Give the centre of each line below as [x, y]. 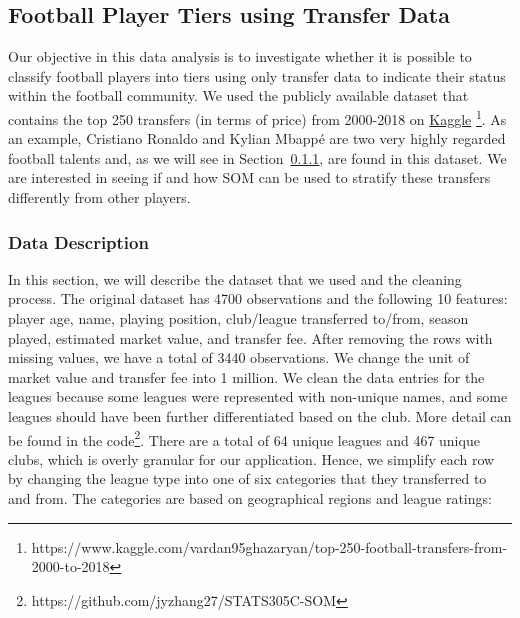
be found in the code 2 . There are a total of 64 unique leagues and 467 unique [244, 438]
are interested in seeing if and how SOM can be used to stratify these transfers [249, 177]
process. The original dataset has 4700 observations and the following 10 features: [258, 298]
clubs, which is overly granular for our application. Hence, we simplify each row [251, 458]
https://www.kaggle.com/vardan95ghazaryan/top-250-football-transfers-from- [269, 546]
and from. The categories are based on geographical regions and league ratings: [250, 498]
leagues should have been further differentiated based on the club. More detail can [260, 415]
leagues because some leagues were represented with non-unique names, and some [258, 396]
